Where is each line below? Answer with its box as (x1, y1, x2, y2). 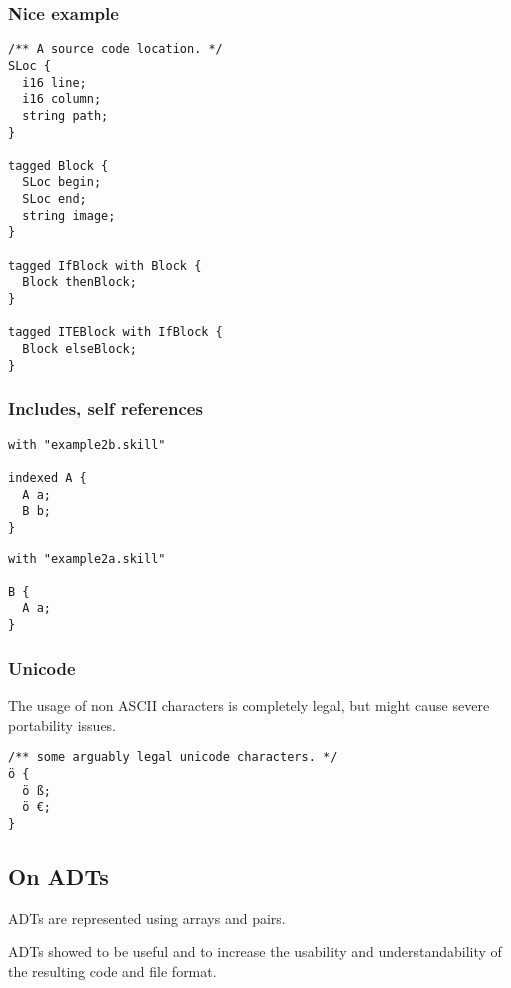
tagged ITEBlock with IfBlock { (8, 325, 223, 340)
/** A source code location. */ (8, 42, 223, 57)
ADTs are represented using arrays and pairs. (8, 907, 286, 928)
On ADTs (8, 860, 109, 891)
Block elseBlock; (22, 342, 137, 357)
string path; (22, 108, 109, 123)
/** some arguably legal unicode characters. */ (8, 750, 338, 765)
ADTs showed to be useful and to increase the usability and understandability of (8, 941, 502, 962)
